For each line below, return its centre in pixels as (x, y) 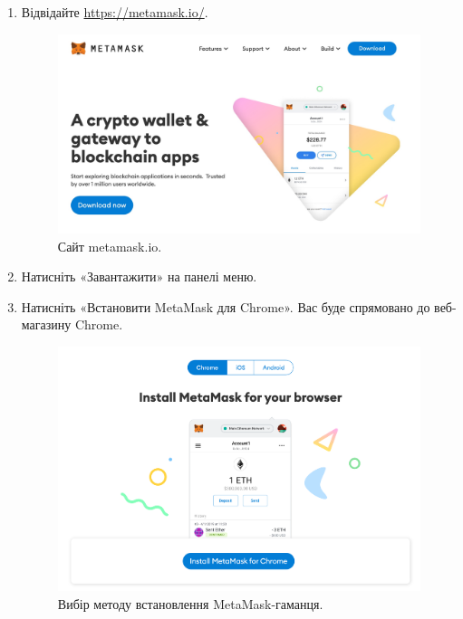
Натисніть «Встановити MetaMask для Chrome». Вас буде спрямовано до (226, 306)
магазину (46, 324)
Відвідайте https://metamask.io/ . (115, 12)
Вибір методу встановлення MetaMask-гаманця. (190, 603)
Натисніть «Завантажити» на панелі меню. (139, 276)
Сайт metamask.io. (110, 246)
